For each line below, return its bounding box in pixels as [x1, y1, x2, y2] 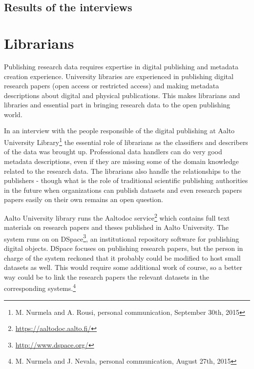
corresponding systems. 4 [4, 282, 76, 293]
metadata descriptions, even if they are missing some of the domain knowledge [4, 156, 239, 166]
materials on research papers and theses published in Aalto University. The [4, 222, 229, 232]
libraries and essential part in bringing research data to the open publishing [4, 100, 231, 110]
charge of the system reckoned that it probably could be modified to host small [4, 252, 241, 263]
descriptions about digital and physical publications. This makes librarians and [4, 90, 240, 100]
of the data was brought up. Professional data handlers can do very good [4, 146, 222, 157]
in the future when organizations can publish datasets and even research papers [4, 184, 242, 195]
